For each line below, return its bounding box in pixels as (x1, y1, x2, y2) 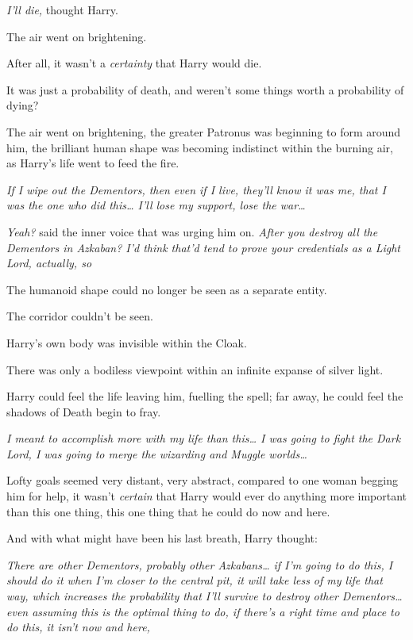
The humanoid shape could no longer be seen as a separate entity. (6, 281, 327, 297)
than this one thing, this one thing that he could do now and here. (6, 503, 330, 519)
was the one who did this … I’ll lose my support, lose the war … (6, 197, 306, 213)
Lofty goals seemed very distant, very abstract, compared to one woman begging (6, 472, 398, 489)
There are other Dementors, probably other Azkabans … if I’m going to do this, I (6, 556, 393, 573)
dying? (6, 97, 39, 113)
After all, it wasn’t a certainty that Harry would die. (6, 55, 262, 71)
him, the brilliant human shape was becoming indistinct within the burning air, (6, 139, 393, 155)
